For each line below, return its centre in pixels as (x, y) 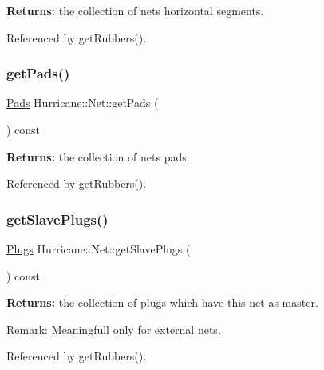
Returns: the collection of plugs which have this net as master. (162, 302)
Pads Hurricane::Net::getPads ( (83, 103)
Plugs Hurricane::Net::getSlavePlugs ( (99, 249)
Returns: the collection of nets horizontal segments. (135, 10)
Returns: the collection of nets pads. (98, 156)
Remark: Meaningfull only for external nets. (114, 329)
